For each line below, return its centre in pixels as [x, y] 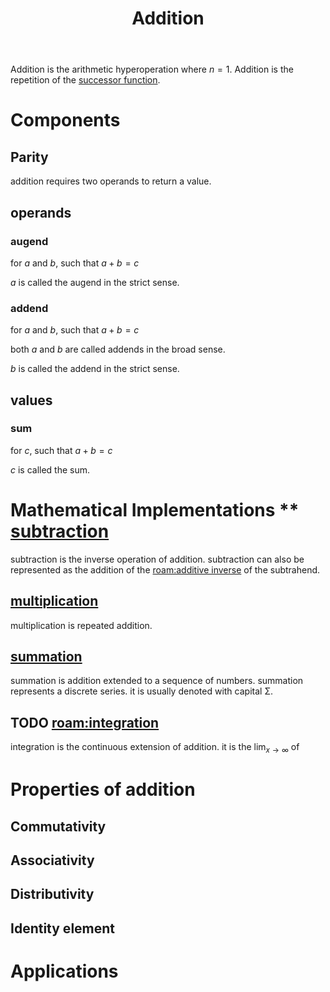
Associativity [52, 860]
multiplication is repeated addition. [81, 625]
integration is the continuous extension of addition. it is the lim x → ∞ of [155, 748]
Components [65, 120]
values [31, 400]
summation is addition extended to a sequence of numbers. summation [157, 681]
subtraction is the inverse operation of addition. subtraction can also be [157, 559]
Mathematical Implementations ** [155, 510]
